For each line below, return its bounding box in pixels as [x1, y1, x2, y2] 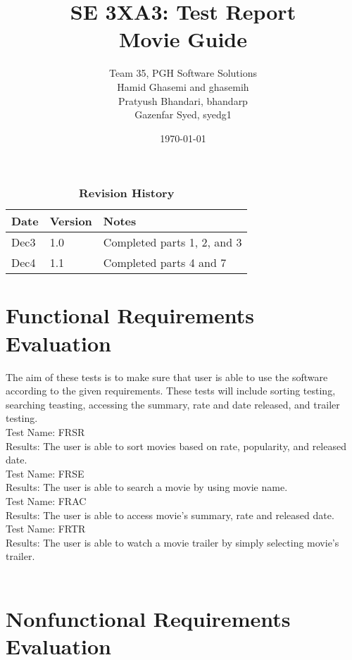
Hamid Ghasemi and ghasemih [117, 79, 249, 94]
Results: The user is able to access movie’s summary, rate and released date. [6, 507, 334, 522]
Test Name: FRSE [6, 466, 84, 480]
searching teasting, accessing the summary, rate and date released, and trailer [6, 397, 340, 411]
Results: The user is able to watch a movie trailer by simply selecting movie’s [6, 535, 339, 549]
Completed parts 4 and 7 [103, 254, 227, 271]
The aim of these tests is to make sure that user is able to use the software [6, 369, 328, 384]
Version [49, 213, 92, 230]
